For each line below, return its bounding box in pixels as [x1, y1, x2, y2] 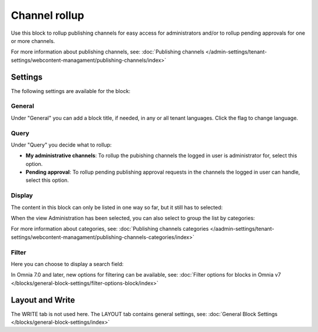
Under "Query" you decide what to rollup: [11, 141, 112, 148]
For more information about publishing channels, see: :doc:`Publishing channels [11, 48, 204, 55]
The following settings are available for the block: [11, 87, 131, 94]
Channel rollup [11, 9, 85, 22]
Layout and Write [11, 295, 75, 305]
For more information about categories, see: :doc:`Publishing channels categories [11, 225, 209, 233]
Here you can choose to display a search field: [11, 260, 124, 267]
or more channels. [11, 37, 55, 44]
